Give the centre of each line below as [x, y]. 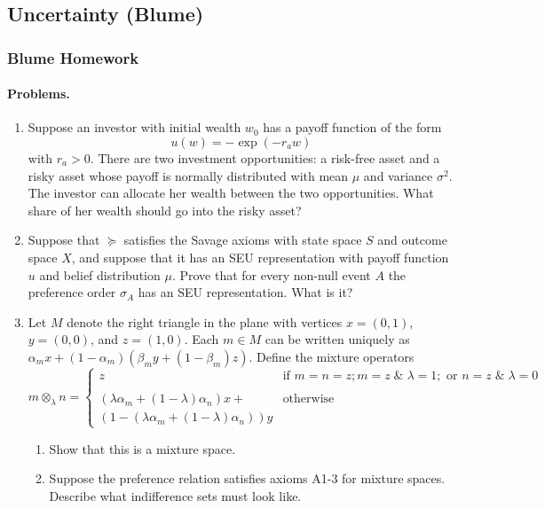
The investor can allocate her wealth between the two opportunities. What [231, 193]
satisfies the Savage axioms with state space [243, 240]
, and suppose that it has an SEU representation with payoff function [260, 257]
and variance [398, 175]
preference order [72, 292]
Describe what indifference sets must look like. [175, 495]
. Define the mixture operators [332, 356]
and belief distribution [100, 274]
